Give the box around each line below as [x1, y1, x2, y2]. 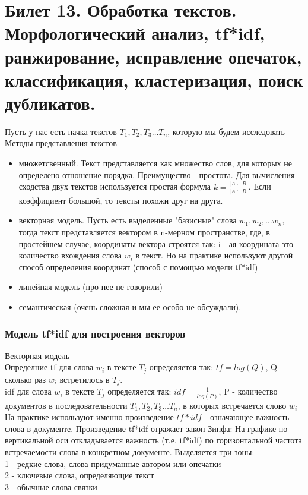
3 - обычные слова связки [5, 480, 97, 493]
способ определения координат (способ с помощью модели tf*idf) [18, 260, 258, 273]
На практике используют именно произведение [5, 411, 174, 423]
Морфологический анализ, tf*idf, [5, 21, 265, 45]
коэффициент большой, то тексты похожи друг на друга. [18, 194, 223, 206]
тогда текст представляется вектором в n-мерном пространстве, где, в [18, 226, 270, 238]
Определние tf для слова [5, 361, 94, 373]
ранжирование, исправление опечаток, [5, 44, 302, 68]
